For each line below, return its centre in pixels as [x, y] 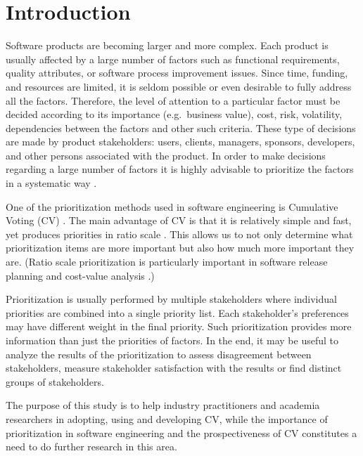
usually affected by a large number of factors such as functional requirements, [173, 59]
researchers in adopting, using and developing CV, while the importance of [167, 418]
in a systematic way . [51, 183]
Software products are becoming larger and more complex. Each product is [167, 45]
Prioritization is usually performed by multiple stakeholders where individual [171, 299]
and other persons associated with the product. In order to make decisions [166, 155]
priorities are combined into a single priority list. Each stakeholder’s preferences [177, 312]
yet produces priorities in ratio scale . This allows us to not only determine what [179, 234]
